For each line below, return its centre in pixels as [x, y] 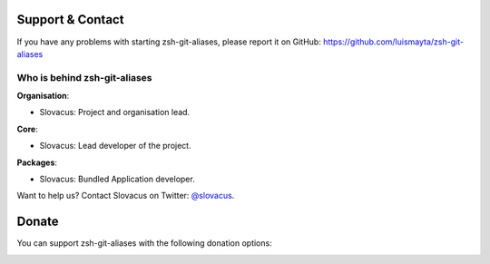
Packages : [37, 162]
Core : [27, 129]
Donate [38, 222]
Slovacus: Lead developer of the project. [115, 146]
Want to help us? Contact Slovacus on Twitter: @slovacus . [126, 196]
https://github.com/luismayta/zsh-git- [393, 42]
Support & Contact [70, 20]
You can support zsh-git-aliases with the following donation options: [144, 243]
